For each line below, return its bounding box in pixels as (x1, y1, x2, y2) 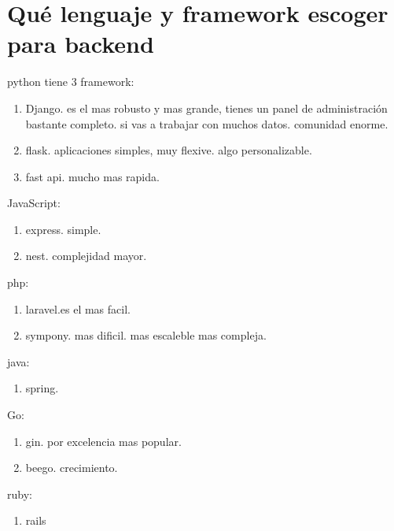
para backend (7, 28, 154, 60)
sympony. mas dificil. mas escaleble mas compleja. (25, 327, 267, 343)
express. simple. (25, 221, 101, 237)
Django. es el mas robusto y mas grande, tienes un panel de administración (25, 99, 388, 116)
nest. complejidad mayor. (25, 247, 147, 264)
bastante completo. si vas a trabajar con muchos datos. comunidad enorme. (25, 115, 388, 132)
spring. (25, 380, 59, 396)
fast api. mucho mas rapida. (25, 168, 160, 184)
